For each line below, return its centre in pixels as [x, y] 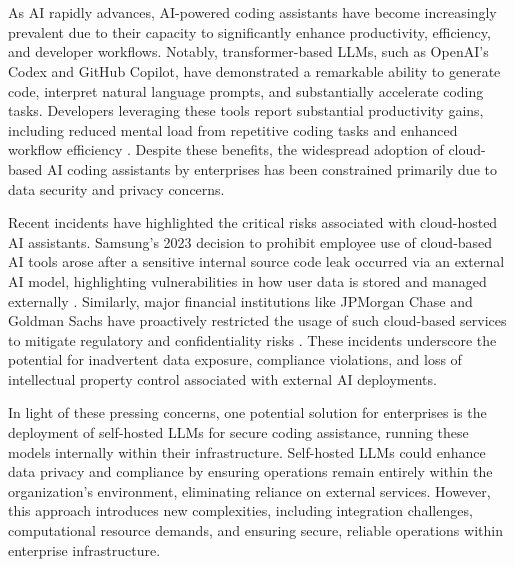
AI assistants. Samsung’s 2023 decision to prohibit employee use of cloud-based [250, 241]
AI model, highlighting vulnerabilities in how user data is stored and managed [247, 280]
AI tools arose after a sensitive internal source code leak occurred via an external [256, 261]
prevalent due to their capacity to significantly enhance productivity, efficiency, [249, 31]
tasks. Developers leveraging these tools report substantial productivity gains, [246, 110]
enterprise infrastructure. [84, 549]
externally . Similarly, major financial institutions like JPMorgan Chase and [240, 300]
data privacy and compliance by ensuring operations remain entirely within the [250, 471]
